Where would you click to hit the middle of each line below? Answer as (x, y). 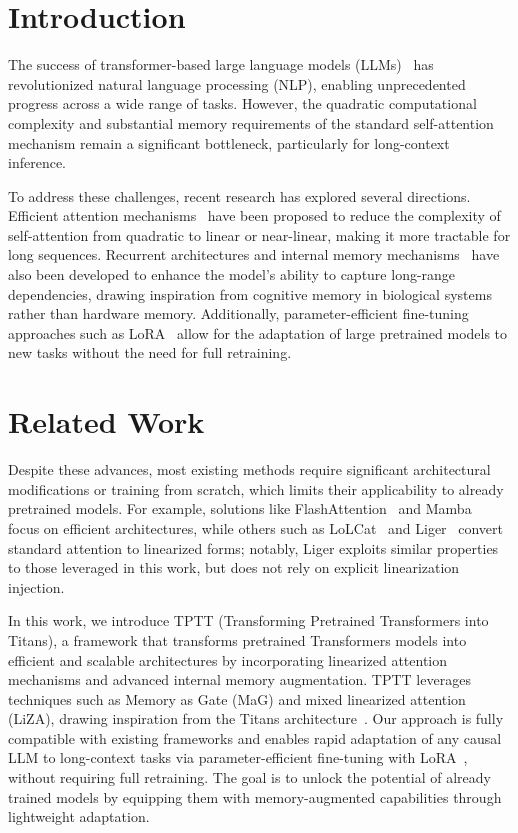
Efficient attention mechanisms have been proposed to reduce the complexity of (254, 215)
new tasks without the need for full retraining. (150, 352)
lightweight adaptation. (79, 816)
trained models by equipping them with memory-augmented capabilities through (255, 796)
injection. (36, 586)
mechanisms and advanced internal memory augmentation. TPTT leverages (239, 679)
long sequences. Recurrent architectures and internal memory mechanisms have (254, 254)
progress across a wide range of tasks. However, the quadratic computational (242, 103)
